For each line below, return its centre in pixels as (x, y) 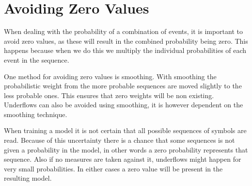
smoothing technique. (36, 114)
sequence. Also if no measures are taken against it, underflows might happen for (123, 159)
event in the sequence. (37, 59)
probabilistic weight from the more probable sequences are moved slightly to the (123, 86)
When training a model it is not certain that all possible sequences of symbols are (125, 130)
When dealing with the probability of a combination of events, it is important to (123, 31)
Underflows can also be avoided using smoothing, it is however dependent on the (124, 105)
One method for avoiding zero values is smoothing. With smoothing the (110, 76)
